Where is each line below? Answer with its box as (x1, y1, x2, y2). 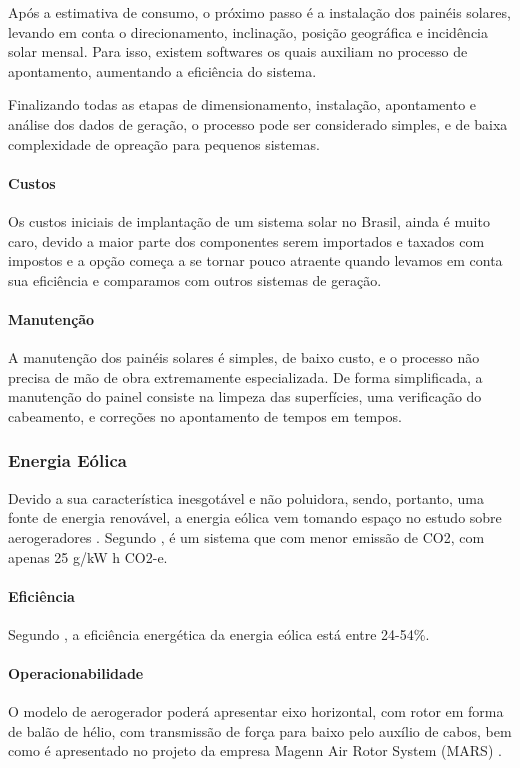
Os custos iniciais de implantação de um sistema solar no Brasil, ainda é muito (8, 210, 490, 231)
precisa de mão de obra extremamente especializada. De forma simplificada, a (8, 366, 483, 387)
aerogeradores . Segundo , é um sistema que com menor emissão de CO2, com (8, 526, 485, 547)
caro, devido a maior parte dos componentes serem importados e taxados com (8, 230, 485, 251)
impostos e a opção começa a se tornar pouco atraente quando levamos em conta (8, 250, 503, 271)
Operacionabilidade (8, 663, 144, 684)
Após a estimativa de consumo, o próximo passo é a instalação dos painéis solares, (8, 2, 511, 22)
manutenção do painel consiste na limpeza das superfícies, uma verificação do (8, 386, 482, 407)
